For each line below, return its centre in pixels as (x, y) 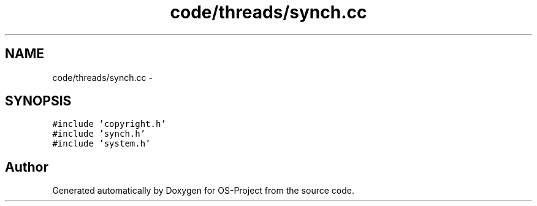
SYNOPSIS (38, 101)
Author (27, 167)
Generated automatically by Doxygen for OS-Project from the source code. (203, 191)
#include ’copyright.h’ (109, 124)
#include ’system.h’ (101, 144)
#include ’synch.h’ (99, 134)
